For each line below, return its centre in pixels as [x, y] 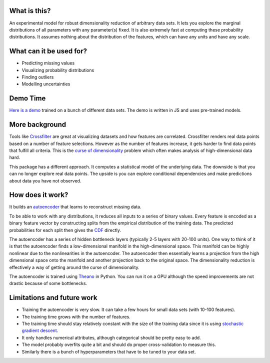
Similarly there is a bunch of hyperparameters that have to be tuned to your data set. [109, 351]
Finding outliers [38, 77]
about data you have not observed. [45, 180]
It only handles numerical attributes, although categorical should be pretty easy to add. [111, 337]
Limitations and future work [53, 298]
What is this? [30, 11]
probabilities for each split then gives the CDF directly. [65, 230]
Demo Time [27, 98]
